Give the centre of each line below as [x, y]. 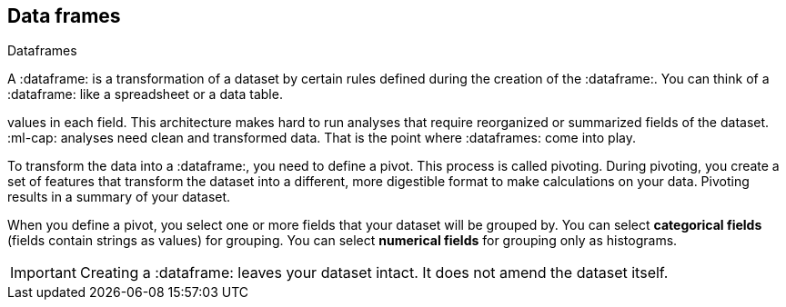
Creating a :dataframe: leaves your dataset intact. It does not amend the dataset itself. [374, 273]
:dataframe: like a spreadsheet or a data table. [145, 94]
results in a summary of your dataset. [119, 197]
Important [43, 273]
